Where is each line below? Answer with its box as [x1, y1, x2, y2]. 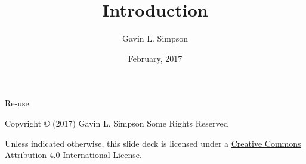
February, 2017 [128, 52, 183, 64]
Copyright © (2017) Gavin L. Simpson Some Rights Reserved [5, 116, 228, 129]
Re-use [5, 97, 29, 109]
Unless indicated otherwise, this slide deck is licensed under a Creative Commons [5, 137, 301, 149]
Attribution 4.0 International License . [5, 149, 142, 161]
